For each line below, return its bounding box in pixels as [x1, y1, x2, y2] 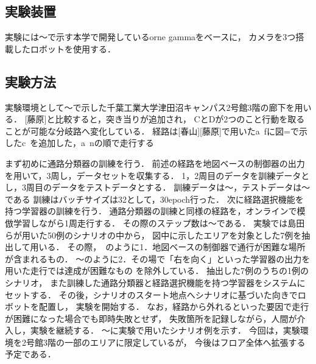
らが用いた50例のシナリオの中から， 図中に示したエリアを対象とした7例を [5, 228, 302, 241]
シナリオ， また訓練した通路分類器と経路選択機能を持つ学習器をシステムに [5, 276, 306, 289]
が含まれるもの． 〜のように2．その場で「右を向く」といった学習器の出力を [5, 252, 311, 265]
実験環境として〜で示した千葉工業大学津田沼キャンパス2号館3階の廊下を [5, 100, 295, 113]
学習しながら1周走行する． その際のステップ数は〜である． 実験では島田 [13, 216, 305, 229]
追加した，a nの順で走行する [38, 136, 154, 149]
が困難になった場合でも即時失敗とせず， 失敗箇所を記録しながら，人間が [5, 312, 297, 324]
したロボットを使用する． [13, 42, 116, 55]
